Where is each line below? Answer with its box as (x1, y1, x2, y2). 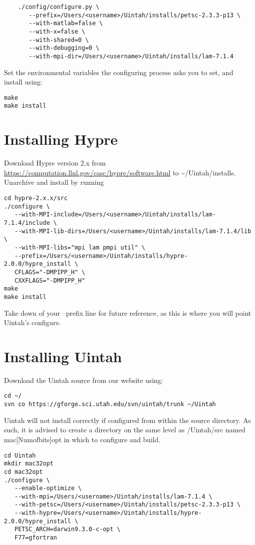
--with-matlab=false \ (29, 20, 103, 27)
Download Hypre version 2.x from (4, 158, 106, 168)
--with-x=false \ (29, 28, 85, 35)
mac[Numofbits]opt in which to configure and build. (4, 434, 161, 444)
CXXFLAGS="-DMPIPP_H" (14, 277, 85, 284)
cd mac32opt (4, 468, 43, 475)
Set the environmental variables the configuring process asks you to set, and (4, 67, 233, 77)
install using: (4, 77, 42, 87)
